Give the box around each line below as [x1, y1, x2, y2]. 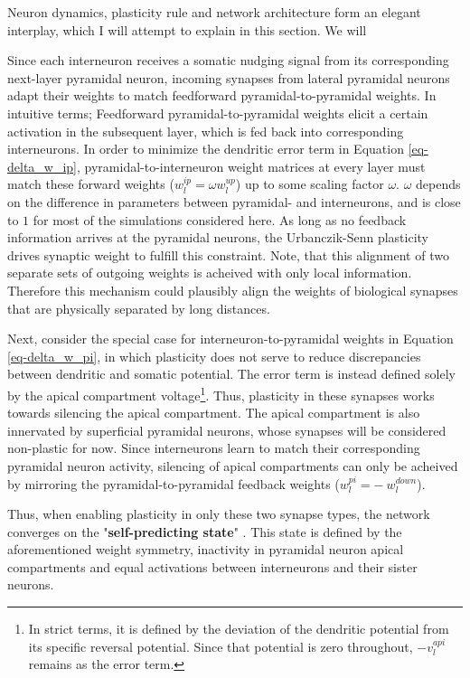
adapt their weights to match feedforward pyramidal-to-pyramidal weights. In [7, 86, 437, 105]
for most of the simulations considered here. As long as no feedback [33, 210, 407, 229]
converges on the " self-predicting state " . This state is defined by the [7, 522, 402, 541]
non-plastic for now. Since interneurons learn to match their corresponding [7, 438, 420, 457]
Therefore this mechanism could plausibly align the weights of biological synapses [7, 280, 458, 299]
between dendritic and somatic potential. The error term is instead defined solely [7, 364, 456, 383]
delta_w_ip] [7, 156, 78, 175]
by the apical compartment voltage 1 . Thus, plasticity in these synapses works [7, 382, 435, 404]
